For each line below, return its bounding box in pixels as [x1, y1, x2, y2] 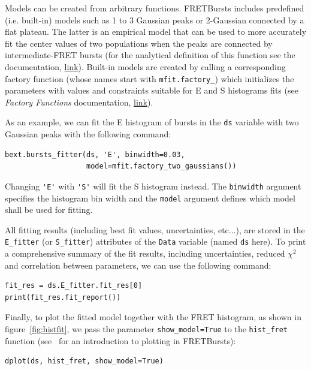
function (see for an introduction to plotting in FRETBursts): [5, 334, 236, 347]
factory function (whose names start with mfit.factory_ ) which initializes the [5, 72, 294, 85]
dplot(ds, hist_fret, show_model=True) [5, 357, 164, 366]
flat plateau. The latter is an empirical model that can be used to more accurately [5, 25, 307, 38]
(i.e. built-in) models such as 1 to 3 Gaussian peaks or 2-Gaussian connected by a [5, 13, 304, 26]
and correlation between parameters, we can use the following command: [5, 258, 271, 271]
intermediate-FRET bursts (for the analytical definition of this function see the [5, 49, 295, 61]
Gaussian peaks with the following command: [5, 128, 171, 140]
